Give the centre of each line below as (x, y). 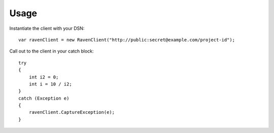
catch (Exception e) (44, 98)
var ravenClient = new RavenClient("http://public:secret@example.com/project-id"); (127, 40)
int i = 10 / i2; (50, 84)
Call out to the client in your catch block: (52, 51)
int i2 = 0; (44, 77)
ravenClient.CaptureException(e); (72, 112)
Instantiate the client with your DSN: (47, 28)
